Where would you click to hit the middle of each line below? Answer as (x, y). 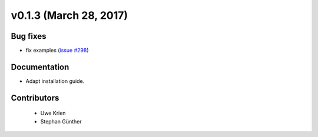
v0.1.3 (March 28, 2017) (69, 15)
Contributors (35, 98)
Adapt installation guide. (55, 81)
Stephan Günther (61, 121)
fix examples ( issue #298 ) (57, 51)
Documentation (40, 67)
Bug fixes (29, 36)
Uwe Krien (53, 113)
